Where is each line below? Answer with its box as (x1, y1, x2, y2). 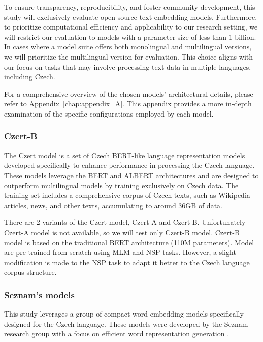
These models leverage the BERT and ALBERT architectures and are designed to (4, 169, 259, 180)
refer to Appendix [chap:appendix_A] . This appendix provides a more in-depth (4, 98, 252, 109)
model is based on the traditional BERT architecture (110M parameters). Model (4, 237, 254, 247)
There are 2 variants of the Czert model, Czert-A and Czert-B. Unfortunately (4, 217, 246, 227)
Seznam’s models (4, 288, 75, 301)
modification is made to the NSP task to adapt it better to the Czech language (4, 256, 250, 267)
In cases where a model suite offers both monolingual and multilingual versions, (4, 41, 252, 52)
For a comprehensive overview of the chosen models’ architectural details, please (4, 88, 253, 99)
